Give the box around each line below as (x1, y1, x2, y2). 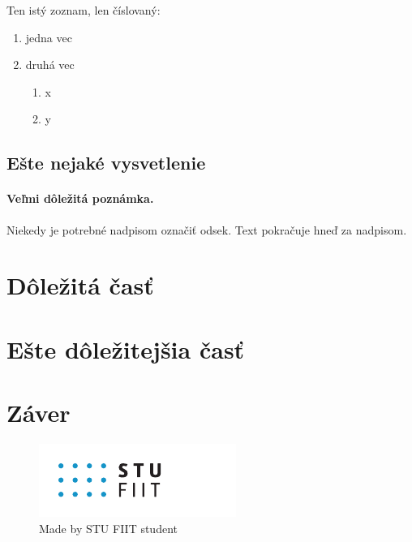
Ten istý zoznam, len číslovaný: (6, 2, 161, 18)
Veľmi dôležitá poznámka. (6, 190, 154, 207)
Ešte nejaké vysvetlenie (6, 150, 206, 175)
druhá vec (25, 56, 75, 73)
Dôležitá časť (6, 269, 154, 302)
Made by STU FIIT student (39, 519, 178, 536)
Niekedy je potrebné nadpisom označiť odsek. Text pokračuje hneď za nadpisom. (6, 221, 407, 238)
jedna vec (25, 28, 72, 45)
